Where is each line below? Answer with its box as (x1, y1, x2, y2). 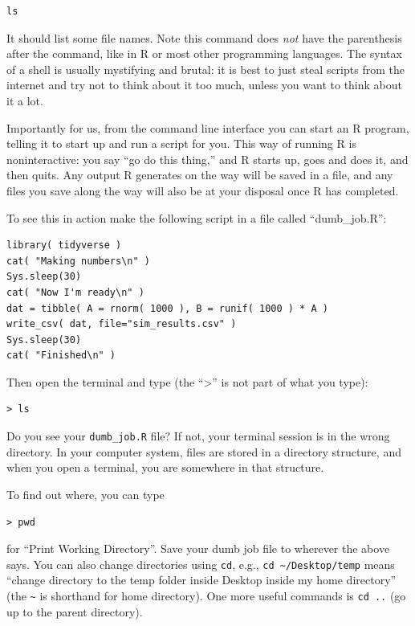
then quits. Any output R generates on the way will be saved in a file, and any (6, 166, 393, 183)
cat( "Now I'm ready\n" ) (6, 286, 144, 298)
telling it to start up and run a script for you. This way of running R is (6, 135, 356, 152)
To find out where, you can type (6, 485, 165, 502)
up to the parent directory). (6, 603, 143, 620)
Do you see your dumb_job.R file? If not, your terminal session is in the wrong (6, 428, 390, 444)
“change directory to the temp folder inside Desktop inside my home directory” (6, 571, 397, 588)
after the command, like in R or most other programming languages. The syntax (6, 45, 402, 62)
